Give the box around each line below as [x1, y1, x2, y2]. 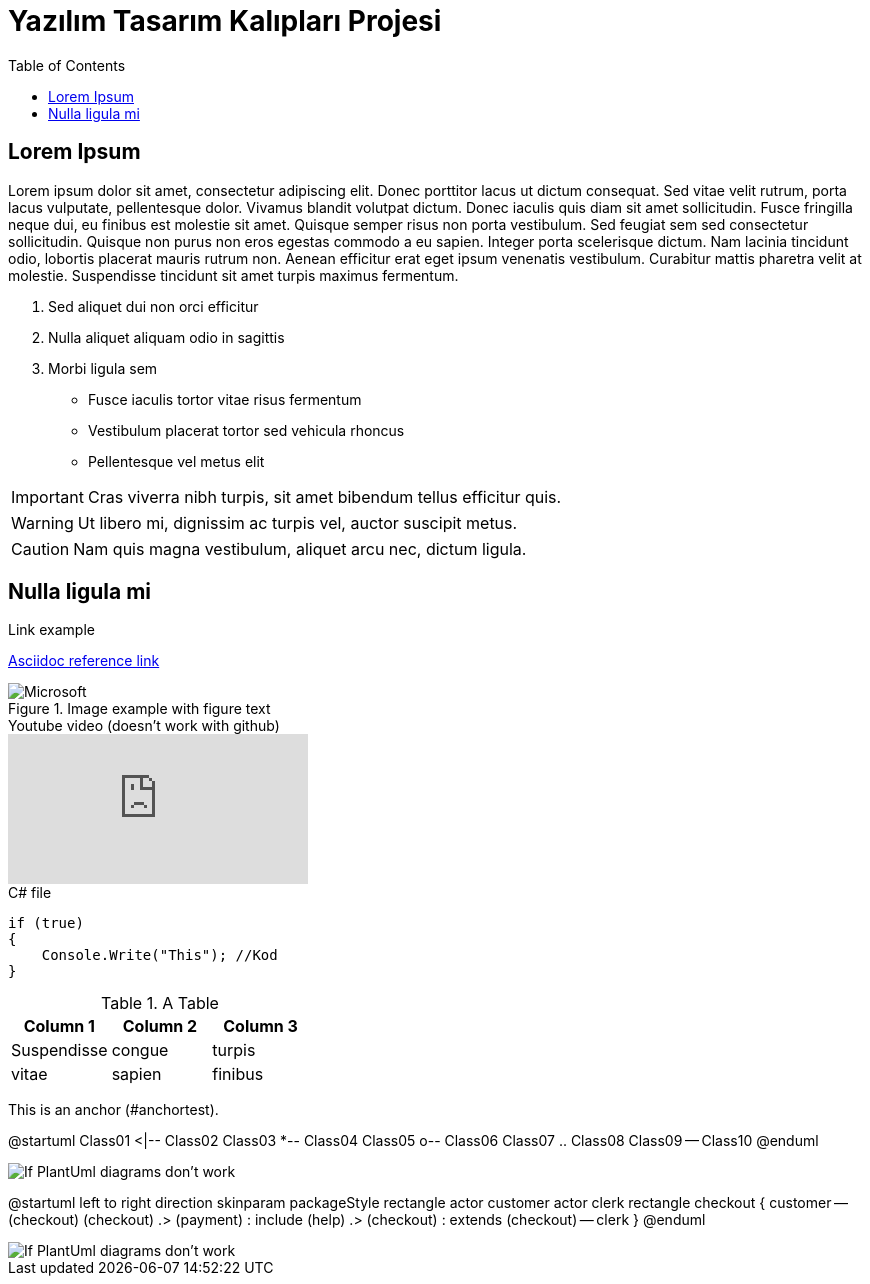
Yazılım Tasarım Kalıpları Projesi [8, 4, 442, 38]
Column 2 [122, 1016, 198, 1037]
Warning [11, 512, 74, 533]
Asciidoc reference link [8, 652, 160, 670]
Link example [8, 621, 95, 639]
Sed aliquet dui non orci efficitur [48, 297, 259, 315]
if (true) [8, 915, 84, 932]
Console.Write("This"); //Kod [41, 947, 278, 964]
